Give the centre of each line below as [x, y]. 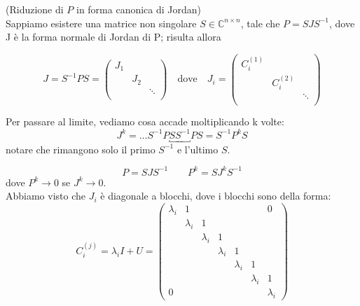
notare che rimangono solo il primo [81, 149]
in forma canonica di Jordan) [139, 9]
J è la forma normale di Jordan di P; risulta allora [113, 37]
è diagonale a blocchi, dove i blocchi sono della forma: [216, 196]
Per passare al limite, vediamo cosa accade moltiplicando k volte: [145, 121]
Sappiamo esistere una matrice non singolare [101, 23]
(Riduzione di [35, 9]
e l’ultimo [198, 149]
